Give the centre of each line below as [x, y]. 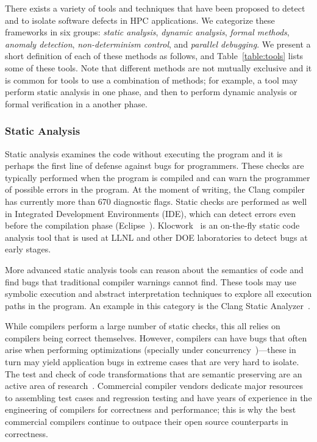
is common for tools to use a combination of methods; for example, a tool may [151, 80]
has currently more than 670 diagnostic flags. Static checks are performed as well [156, 201]
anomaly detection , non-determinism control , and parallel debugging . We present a [158, 44]
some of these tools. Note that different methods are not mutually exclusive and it [158, 67]
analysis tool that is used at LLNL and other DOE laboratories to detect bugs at [156, 237]
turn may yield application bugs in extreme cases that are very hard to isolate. [152, 362]
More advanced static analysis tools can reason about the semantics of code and [154, 269]
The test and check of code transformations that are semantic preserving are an [154, 373]
